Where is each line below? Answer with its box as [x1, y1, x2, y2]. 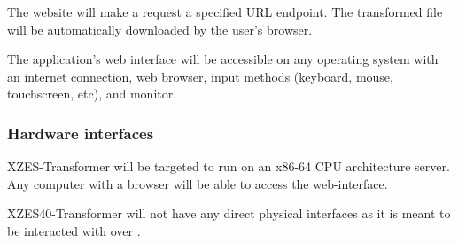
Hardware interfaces [7, 121, 154, 144]
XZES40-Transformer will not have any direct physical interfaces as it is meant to [7, 204, 451, 223]
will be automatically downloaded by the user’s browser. [7, 20, 313, 38]
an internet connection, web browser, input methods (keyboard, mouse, [7, 67, 393, 85]
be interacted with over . [7, 221, 141, 239]
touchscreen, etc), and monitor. [7, 84, 177, 103]
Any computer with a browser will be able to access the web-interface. [7, 174, 388, 192]
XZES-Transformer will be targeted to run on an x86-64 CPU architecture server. [7, 157, 450, 176]
